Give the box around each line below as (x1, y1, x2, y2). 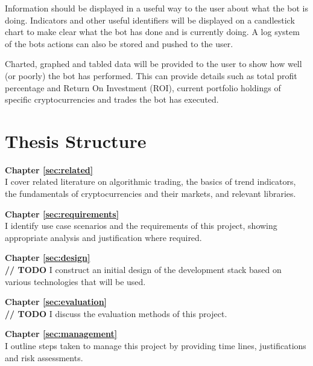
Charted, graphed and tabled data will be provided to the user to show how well (5, 57, 302, 70)
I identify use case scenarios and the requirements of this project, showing (5, 219, 277, 232)
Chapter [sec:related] (5, 163, 93, 176)
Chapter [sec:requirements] (5, 207, 119, 220)
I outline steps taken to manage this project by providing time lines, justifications (5, 339, 306, 352)
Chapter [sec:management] (5, 327, 118, 340)
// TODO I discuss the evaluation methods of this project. (5, 307, 227, 319)
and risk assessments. (5, 351, 83, 364)
